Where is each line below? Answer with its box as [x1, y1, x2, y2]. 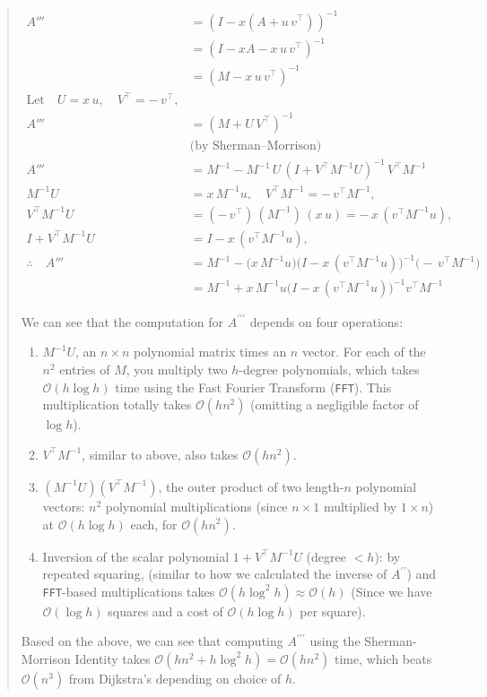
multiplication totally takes [42, 395, 192, 414]
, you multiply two [126, 360, 228, 379]
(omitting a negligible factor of [250, 395, 419, 414]
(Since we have [351, 581, 432, 600]
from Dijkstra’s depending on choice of [68, 668, 282, 687]
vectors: [42, 496, 85, 515]
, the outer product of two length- [158, 477, 344, 495]
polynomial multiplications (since [105, 496, 288, 515]
